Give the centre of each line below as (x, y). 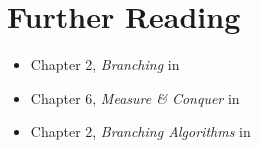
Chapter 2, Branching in (105, 64)
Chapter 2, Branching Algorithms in (140, 131)
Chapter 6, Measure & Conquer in (135, 97)
